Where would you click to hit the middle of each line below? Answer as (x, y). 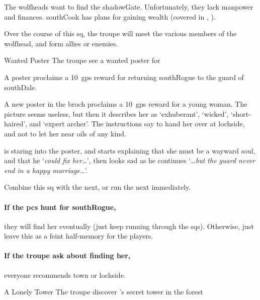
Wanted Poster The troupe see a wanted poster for (82, 60)
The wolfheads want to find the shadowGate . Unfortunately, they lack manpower (129, 7)
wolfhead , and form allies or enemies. (61, 43)
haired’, (16, 124)
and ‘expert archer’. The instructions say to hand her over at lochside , (137, 124)
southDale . (21, 87)
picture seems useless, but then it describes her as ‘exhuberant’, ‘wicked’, (116, 114)
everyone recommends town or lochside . (65, 275)
